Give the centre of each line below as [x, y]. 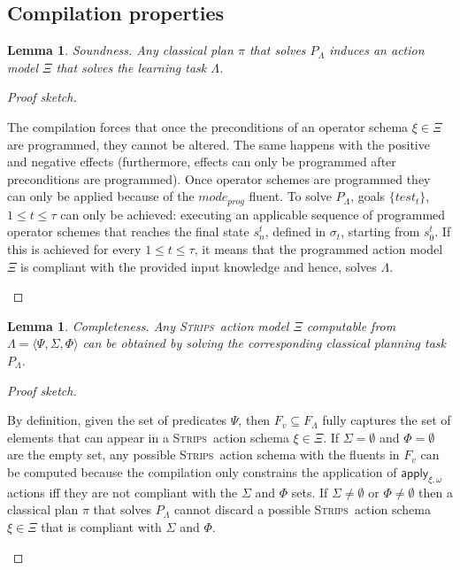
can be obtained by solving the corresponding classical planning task [264, 343]
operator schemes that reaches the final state [128, 231]
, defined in [295, 231]
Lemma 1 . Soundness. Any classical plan [120, 50]
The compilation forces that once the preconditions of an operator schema [208, 126]
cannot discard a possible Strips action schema [302, 509]
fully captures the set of [387, 420]
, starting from [380, 231]
